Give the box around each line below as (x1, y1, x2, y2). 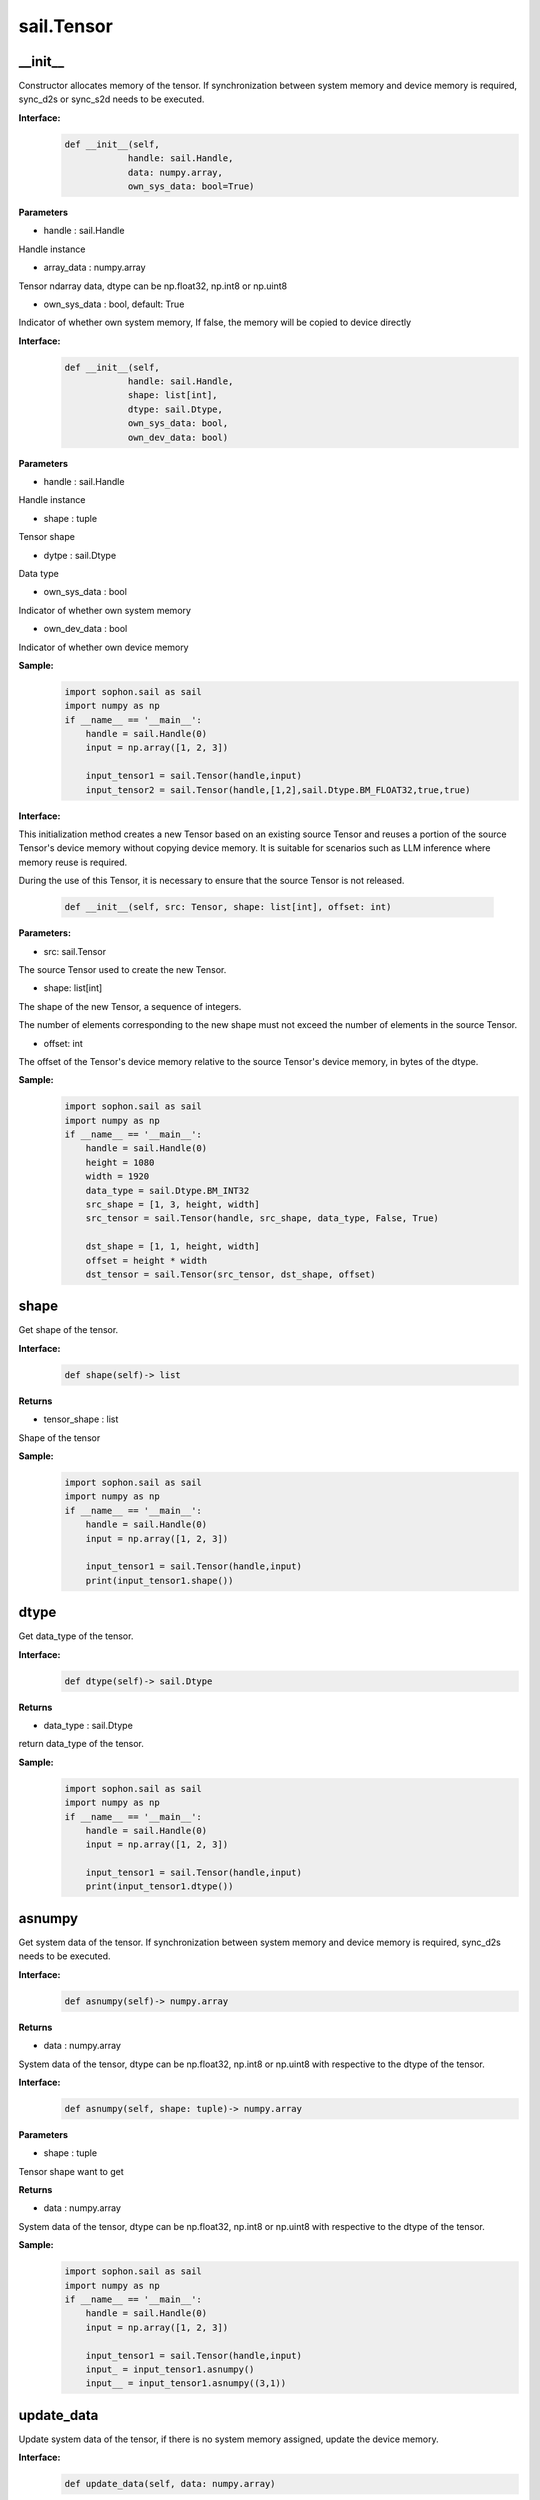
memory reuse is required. (18, 856, 128, 868)
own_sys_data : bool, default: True (43, 298, 185, 310)
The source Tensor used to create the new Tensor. (18, 963, 227, 975)
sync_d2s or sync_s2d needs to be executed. (18, 93, 205, 105)
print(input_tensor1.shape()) (85, 1575, 234, 1586)
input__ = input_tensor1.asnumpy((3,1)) (85, 2378, 287, 2389)
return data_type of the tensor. (18, 1738, 145, 1750)
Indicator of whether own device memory (18, 641, 189, 653)
